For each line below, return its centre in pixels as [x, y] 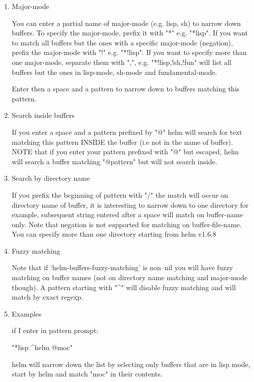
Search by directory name [51, 178]
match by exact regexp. [47, 297]
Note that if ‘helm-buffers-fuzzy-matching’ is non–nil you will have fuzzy [122, 267]
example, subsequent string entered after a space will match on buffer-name [127, 214]
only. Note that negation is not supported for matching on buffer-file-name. [127, 224]
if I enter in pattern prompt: [55, 330]
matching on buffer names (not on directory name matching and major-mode [129, 277]
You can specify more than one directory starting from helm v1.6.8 [114, 234]
